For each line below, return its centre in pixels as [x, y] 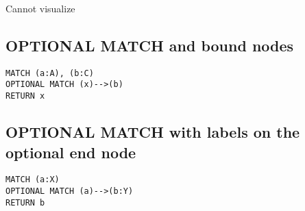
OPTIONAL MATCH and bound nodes [150, 45]
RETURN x [25, 96]
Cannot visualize [40, 8]
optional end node [71, 152]
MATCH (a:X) [33, 180]
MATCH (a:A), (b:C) [50, 73]
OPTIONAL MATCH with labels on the [153, 132]
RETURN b [25, 202]
